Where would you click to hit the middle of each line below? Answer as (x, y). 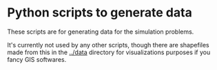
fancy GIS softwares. (37, 59)
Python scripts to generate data (100, 13)
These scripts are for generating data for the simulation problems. (101, 32)
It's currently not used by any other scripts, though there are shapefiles (108, 45)
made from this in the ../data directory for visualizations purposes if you (109, 52)
